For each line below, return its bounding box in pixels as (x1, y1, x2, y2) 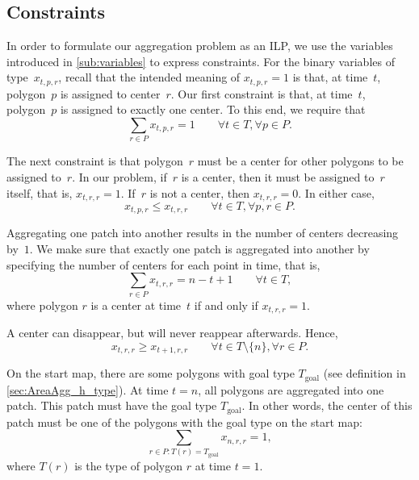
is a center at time (90, 296, 182, 313)
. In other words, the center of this (241, 397, 413, 414)
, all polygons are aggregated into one (198, 381, 384, 398)
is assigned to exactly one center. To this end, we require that (60, 101, 366, 118)
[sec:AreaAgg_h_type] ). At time (6, 381, 169, 398)
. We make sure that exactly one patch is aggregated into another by (29, 240, 370, 257)
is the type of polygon (74, 457, 182, 474)
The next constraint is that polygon (6, 152, 183, 169)
